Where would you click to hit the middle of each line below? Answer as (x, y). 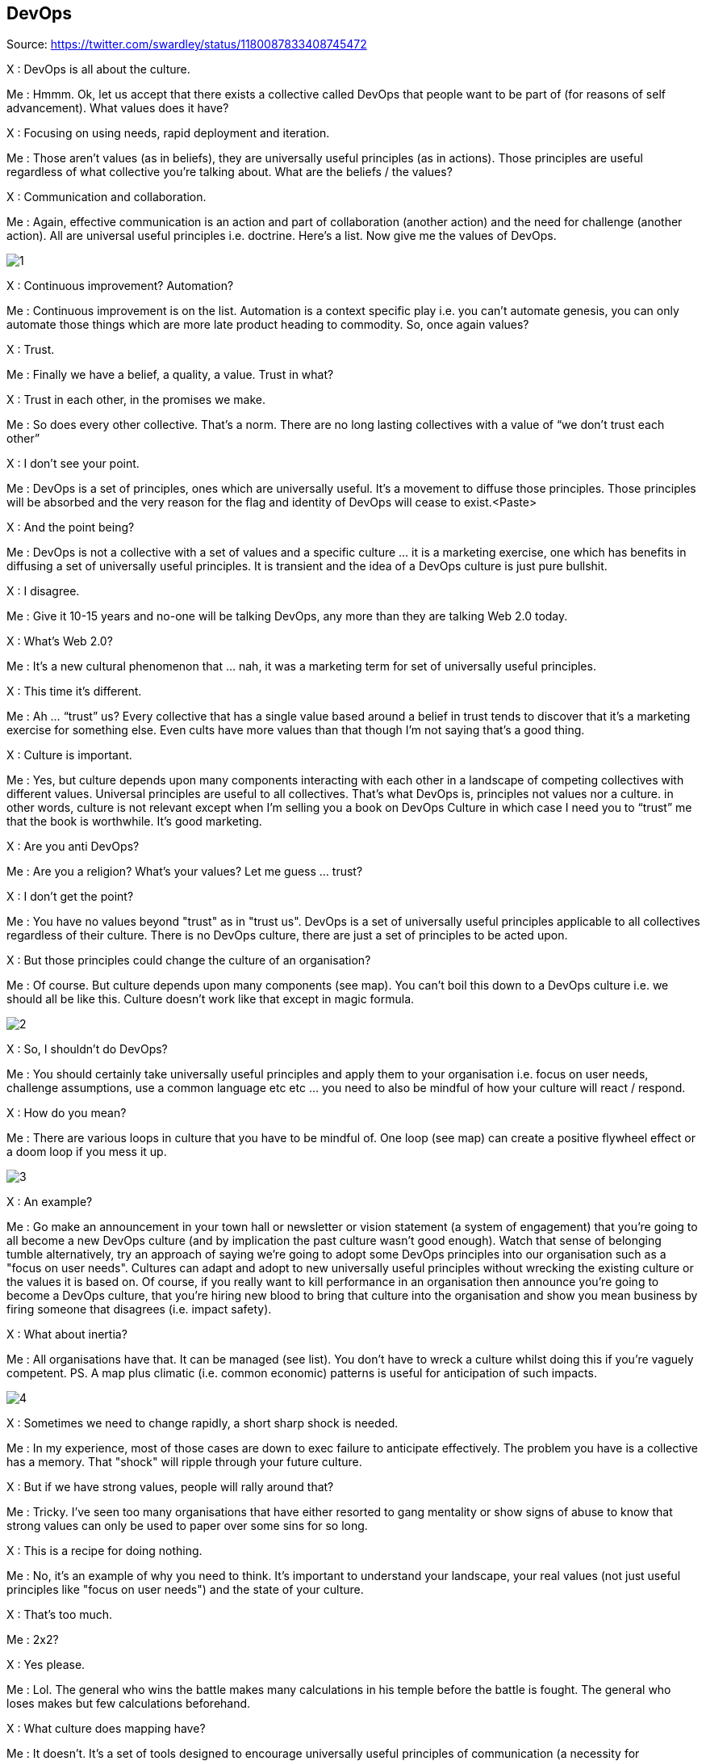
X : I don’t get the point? (70, 897)
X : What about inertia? (67, 1334)
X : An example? (50, 1202)
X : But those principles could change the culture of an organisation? (189, 960)
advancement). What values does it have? (118, 108)
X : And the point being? (71, 527)
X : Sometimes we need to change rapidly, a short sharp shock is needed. (203, 1423)
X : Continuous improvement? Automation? (120, 286)
